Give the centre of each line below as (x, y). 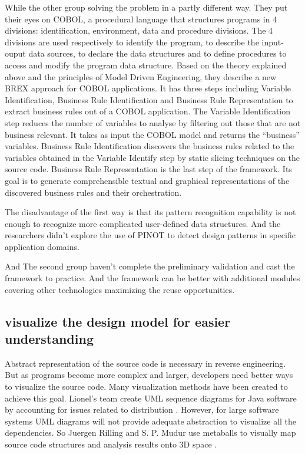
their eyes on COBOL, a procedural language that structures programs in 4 (141, 19)
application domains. (42, 246)
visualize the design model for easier (118, 321)
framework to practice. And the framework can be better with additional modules (152, 278)
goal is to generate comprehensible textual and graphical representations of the (147, 180)
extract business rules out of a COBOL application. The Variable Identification (147, 111)
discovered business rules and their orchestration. (93, 192)
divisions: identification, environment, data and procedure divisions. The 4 (139, 30)
